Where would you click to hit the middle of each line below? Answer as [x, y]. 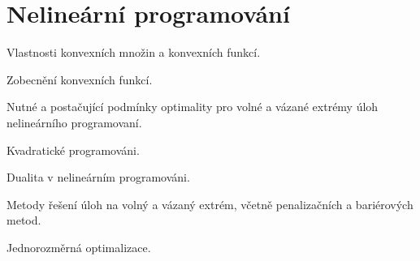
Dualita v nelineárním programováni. [98, 177]
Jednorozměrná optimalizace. [79, 247]
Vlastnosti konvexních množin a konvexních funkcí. [134, 52]
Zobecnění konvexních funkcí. [80, 79]
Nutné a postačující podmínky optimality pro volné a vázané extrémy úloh [193, 107]
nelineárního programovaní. [74, 122]
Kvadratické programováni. [73, 150]
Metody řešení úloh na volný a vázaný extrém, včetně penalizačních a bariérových [210, 204]
